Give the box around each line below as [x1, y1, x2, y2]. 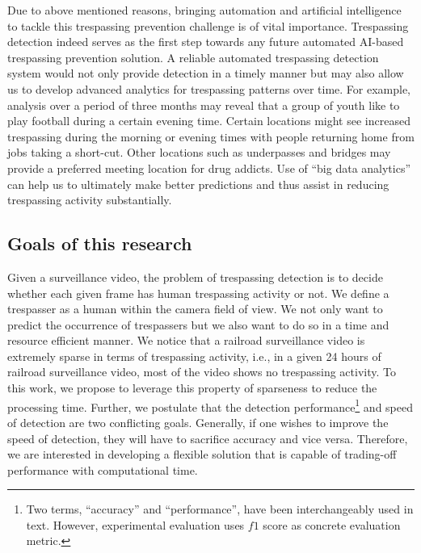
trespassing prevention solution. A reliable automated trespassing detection [7, 48, 379, 65]
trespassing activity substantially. [7, 191, 172, 208]
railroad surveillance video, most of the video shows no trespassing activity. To [7, 363, 396, 380]
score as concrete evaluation [263, 516, 401, 533]
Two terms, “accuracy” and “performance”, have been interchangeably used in [26, 501, 414, 517]
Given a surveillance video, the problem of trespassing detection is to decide [7, 268, 383, 285]
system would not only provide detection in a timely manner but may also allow [7, 65, 404, 82]
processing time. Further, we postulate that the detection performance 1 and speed [7, 396, 414, 415]
